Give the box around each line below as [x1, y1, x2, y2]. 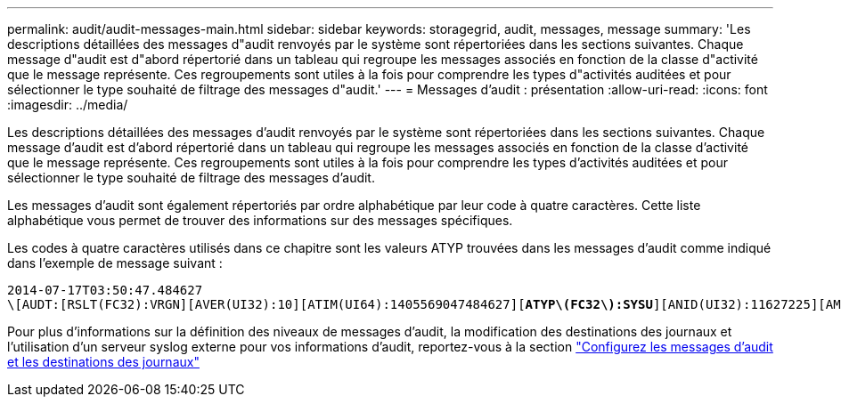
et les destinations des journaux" [7, 354, 200, 369]
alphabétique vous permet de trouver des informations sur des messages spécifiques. [7, 213, 513, 228]
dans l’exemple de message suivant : [7, 255, 223, 271]
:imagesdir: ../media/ [7, 97, 128, 112]
